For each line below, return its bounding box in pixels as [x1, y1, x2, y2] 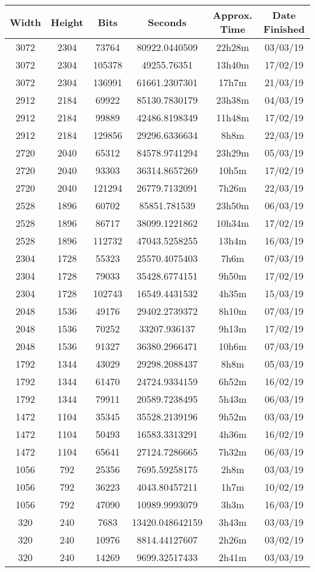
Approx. [213, 8, 253, 22]
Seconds [148, 15, 187, 29]
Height [50, 15, 84, 29]
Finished [263, 22, 305, 36]
